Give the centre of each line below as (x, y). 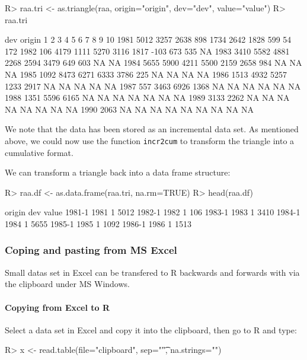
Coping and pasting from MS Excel (91, 250)
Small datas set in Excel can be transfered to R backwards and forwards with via (152, 272)
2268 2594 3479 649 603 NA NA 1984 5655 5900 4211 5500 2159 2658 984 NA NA (153, 63)
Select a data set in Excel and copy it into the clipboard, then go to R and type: (151, 329)
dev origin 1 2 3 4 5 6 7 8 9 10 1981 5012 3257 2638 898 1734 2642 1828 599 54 (148, 39)
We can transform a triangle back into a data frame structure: (118, 172)
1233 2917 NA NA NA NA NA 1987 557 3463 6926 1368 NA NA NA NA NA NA (153, 86)
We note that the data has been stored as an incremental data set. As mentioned (152, 129)
